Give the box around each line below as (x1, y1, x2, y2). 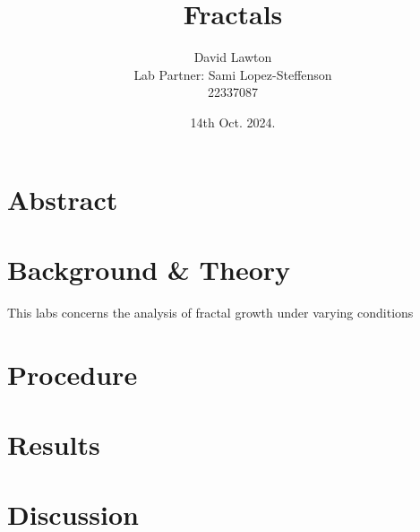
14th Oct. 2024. (190, 112, 276, 131)
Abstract (7, 180, 118, 217)
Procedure (7, 355, 138, 392)
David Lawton (193, 48, 272, 66)
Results (7, 425, 100, 462)
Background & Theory (7, 250, 291, 287)
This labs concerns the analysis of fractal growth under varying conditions (7, 302, 414, 321)
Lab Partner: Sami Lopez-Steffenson (133, 65, 332, 83)
